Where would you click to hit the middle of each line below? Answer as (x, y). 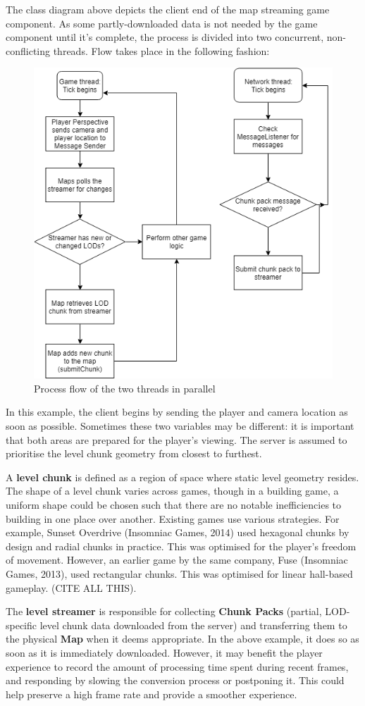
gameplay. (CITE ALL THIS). (71, 587)
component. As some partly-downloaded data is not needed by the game (162, 23)
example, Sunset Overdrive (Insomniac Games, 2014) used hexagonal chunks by (178, 532)
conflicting (28, 50)
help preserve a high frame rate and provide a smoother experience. (151, 694)
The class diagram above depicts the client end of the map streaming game (168, 9)
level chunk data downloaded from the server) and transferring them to (193, 625)
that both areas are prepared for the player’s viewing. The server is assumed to (177, 439)
